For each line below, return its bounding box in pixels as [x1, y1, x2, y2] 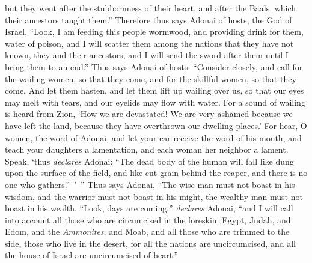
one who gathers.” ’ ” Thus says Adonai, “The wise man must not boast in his [5, 178, 295, 190]
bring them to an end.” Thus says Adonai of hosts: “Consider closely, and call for [5, 60, 303, 73]
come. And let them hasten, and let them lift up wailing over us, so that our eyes [5, 84, 304, 97]
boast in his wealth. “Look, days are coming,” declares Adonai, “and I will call [5, 202, 293, 214]
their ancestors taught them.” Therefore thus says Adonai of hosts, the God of [5, 13, 292, 26]
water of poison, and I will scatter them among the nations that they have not [5, 37, 294, 49]
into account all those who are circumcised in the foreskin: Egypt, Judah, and [5, 213, 291, 226]
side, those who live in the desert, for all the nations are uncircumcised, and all [5, 237, 296, 249]
